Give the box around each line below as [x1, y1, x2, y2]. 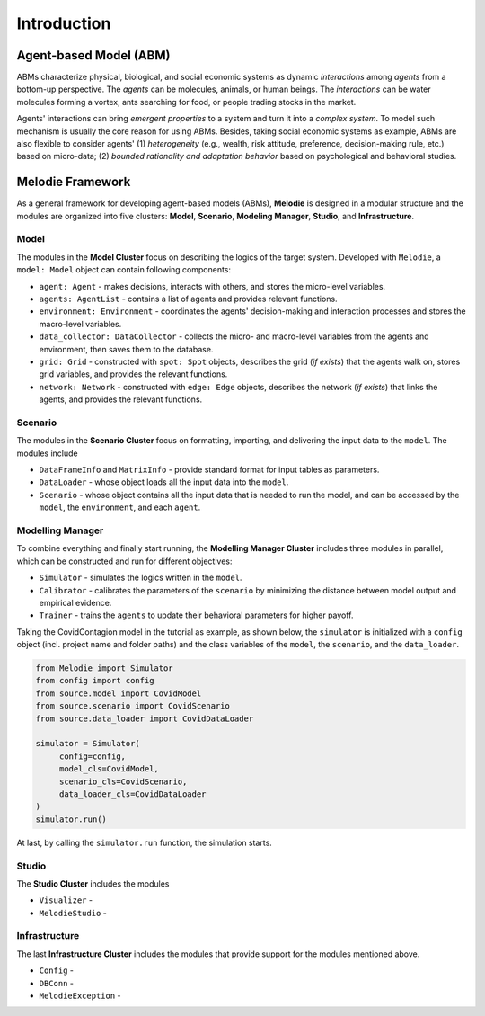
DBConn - [39, 977, 74, 988]
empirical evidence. [39, 597, 112, 608]
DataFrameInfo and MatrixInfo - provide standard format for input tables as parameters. [39, 464, 380, 476]
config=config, [58, 751, 126, 762]
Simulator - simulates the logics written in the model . [39, 572, 242, 584]
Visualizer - [39, 895, 93, 905]
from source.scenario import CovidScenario [35, 701, 231, 711]
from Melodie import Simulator [35, 664, 174, 673]
